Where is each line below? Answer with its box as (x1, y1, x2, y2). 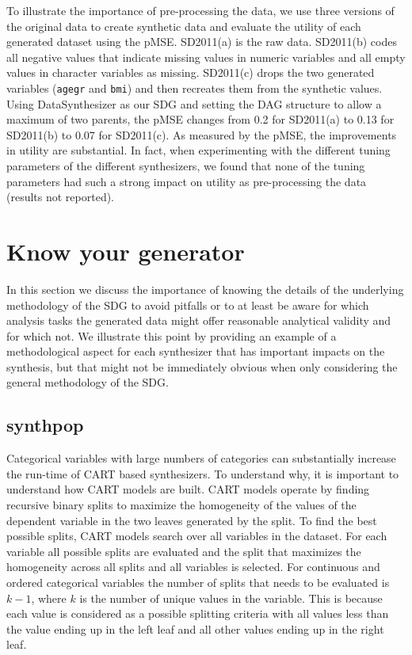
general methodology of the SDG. (6, 374, 169, 390)
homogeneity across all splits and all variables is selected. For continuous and (6, 558, 380, 575)
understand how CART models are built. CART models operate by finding (6, 481, 370, 497)
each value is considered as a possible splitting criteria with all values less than (6, 605, 389, 622)
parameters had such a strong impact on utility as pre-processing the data (6, 173, 367, 189)
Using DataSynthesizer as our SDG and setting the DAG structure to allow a (6, 95, 382, 112)
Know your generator (6, 234, 245, 267)
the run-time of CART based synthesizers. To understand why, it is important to (6, 465, 399, 482)
